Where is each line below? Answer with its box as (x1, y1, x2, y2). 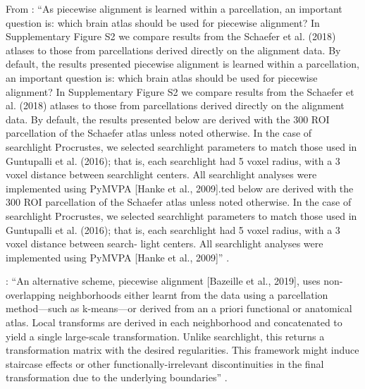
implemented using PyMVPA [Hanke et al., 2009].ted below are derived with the (6, 180, 354, 195)
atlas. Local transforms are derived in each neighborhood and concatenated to (6, 315, 342, 330)
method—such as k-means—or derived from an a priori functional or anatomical (6, 301, 352, 316)
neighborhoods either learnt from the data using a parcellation (58, 287, 328, 302)
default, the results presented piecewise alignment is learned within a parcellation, (6, 56, 359, 71)
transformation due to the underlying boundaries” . (6, 370, 228, 385)
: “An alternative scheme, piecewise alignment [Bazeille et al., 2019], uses (6, 273, 321, 288)
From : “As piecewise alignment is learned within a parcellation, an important (6, 1, 342, 16)
